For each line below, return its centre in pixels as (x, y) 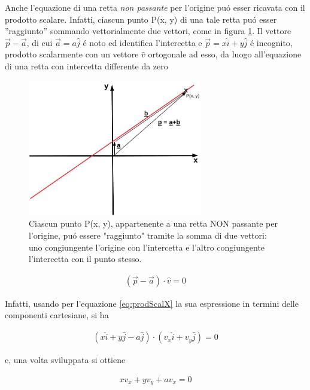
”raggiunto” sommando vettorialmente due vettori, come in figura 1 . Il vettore (148, 31)
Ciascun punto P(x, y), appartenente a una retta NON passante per (153, 223)
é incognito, (271, 42)
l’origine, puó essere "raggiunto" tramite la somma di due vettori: (148, 235)
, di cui (39, 42)
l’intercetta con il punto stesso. (85, 259)
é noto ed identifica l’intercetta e (142, 42)
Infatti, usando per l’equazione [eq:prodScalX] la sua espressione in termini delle (152, 303)
